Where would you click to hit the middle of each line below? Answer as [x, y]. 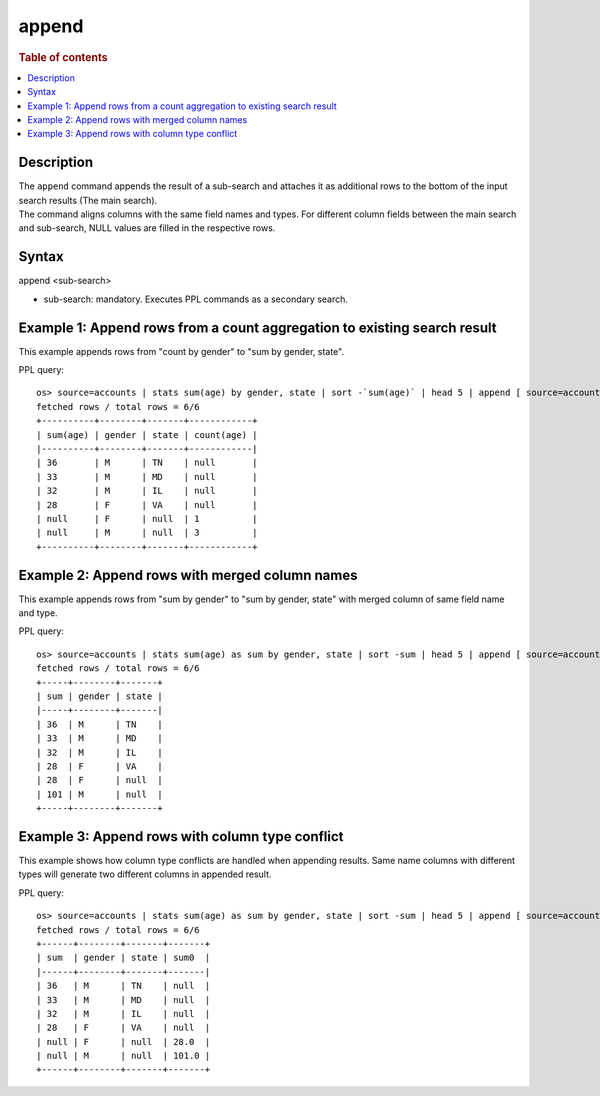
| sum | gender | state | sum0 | [123, 958]
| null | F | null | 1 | [147, 518]
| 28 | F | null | [100, 780]
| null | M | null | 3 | [147, 533]
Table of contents [63, 57]
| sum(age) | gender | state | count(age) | [147, 434]
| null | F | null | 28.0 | [123, 1041]
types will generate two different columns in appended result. [145, 874]
